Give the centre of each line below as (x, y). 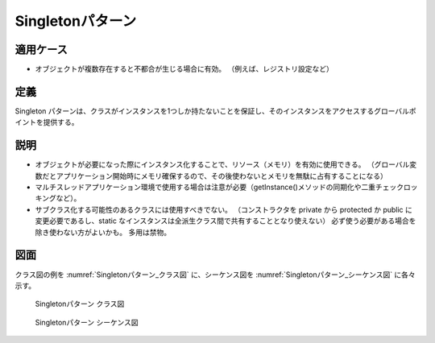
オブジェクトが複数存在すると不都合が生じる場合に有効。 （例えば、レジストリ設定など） (184, 69)
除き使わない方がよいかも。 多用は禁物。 (103, 232)
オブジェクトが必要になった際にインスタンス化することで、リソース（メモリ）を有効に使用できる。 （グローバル (222, 164)
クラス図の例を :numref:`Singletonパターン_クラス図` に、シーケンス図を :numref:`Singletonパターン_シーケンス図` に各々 (215, 275)
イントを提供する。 (47, 122)
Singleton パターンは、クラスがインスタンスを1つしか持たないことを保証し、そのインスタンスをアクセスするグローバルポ (215, 111)
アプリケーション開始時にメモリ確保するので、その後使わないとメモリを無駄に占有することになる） (222, 176)
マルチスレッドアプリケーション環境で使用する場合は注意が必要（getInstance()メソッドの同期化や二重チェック (220, 187)
